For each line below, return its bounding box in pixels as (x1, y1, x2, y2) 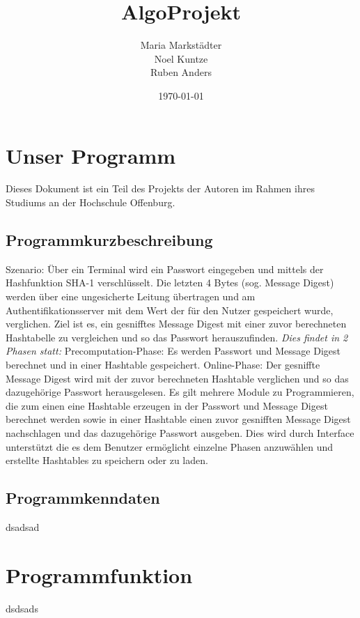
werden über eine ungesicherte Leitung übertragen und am (6, 289, 256, 304)
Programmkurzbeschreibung (6, 229, 213, 251)
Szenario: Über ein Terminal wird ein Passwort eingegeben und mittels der (6, 261, 324, 276)
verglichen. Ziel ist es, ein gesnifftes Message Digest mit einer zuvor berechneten (6, 316, 347, 331)
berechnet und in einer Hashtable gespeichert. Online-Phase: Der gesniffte (6, 357, 320, 371)
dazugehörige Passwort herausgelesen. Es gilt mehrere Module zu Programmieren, (6, 385, 354, 399)
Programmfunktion (6, 560, 193, 589)
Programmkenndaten (6, 487, 160, 509)
